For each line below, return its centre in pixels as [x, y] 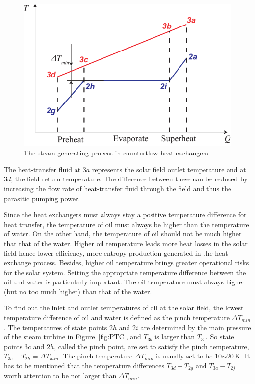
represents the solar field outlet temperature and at [169, 169]
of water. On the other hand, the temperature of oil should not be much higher [123, 234]
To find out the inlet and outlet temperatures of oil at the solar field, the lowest [124, 308]
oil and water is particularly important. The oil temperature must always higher [124, 282]
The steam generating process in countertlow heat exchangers [116, 153]
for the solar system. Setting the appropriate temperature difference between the [125, 272]
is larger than [175, 337]
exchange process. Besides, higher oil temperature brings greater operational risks [127, 263]
